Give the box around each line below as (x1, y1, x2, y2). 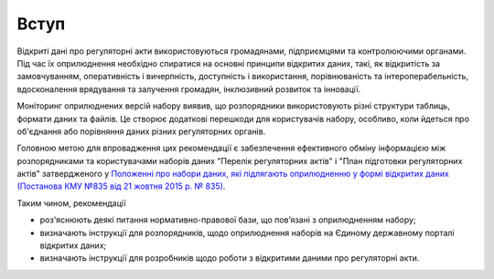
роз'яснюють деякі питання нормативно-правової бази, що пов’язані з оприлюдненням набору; (39, 214, 416, 225)
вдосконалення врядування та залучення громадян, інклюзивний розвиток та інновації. (16, 83, 361, 95)
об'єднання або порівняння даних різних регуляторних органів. (16, 126, 266, 137)
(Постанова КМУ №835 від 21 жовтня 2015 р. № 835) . (16, 181, 226, 191)
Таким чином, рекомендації (16, 197, 127, 209)
